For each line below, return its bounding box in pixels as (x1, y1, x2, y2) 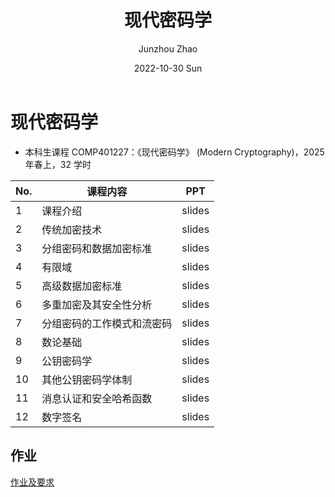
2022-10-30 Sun (133, 62, 203, 74)
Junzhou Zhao (138, 42, 198, 55)
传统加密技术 (41, 222, 103, 236)
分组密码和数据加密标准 (41, 241, 153, 255)
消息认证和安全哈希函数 (41, 391, 153, 405)
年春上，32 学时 (24, 158, 92, 170)
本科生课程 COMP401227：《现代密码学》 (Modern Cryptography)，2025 (24, 146, 325, 158)
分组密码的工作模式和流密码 (41, 316, 173, 330)
